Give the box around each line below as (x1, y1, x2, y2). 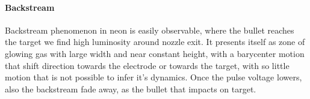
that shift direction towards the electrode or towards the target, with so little (5, 59, 290, 71)
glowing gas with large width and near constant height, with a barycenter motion (5, 47, 305, 59)
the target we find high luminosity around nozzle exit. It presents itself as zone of (5, 35, 305, 48)
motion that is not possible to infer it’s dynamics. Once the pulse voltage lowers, (5, 71, 302, 83)
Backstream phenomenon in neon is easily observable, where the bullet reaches (5, 23, 294, 36)
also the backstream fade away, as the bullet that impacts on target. (5, 82, 256, 95)
